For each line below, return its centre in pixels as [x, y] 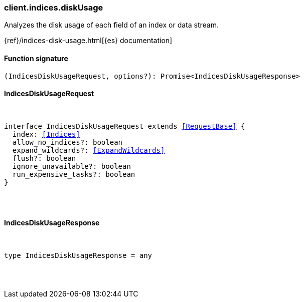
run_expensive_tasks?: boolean [74, 174]
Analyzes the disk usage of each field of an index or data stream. [111, 25]
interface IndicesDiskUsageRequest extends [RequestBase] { [125, 126]
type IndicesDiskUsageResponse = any [78, 256]
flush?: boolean [44, 158]
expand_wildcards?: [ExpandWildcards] [89, 150]
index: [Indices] [46, 134]
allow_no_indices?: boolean [67, 142]
